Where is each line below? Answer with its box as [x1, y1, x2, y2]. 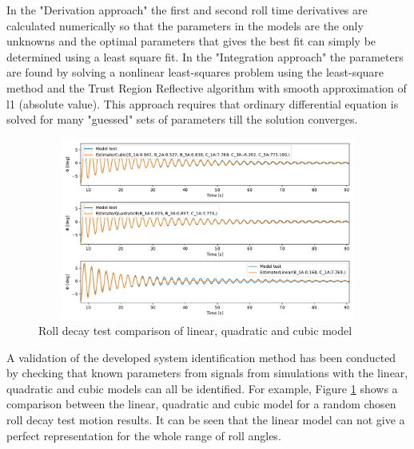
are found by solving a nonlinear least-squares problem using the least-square [6, 64, 384, 81]
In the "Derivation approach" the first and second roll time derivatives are [6, 2, 368, 18]
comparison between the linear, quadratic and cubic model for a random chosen [6, 396, 396, 412]
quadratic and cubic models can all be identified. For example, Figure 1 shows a [6, 380, 398, 396]
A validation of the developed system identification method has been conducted [6, 349, 396, 365]
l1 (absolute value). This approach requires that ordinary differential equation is [6, 95, 399, 112]
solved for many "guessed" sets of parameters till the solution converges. [6, 111, 358, 128]
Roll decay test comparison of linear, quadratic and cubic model [38, 322, 352, 339]
